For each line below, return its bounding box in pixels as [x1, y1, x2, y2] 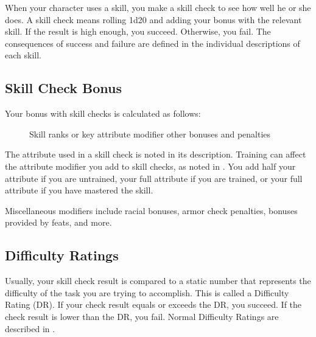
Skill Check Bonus [5, 78, 122, 97]
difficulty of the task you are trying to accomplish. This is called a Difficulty [5, 286, 289, 299]
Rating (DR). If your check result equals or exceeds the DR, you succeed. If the [5, 298, 302, 311]
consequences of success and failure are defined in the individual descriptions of [5, 36, 300, 49]
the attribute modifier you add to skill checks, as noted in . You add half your [5, 159, 296, 172]
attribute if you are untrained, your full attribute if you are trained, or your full [5, 172, 303, 184]
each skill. [5, 49, 41, 61]
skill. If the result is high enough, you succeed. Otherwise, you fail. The [5, 25, 271, 38]
